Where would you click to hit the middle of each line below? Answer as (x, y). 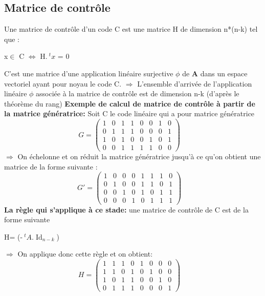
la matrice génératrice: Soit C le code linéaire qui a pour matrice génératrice (129, 113)
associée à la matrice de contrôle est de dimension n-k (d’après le (138, 93)
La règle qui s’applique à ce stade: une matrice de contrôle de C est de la (126, 209)
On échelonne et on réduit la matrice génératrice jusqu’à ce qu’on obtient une (139, 156)
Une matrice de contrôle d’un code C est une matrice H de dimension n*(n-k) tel (131, 29)
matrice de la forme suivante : (51, 166)
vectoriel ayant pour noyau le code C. (63, 83)
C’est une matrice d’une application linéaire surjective (89, 73)
